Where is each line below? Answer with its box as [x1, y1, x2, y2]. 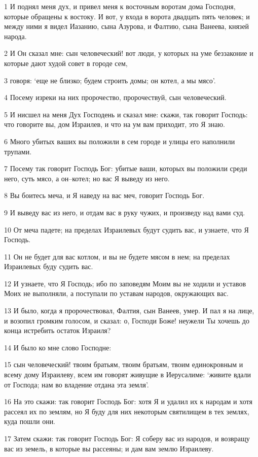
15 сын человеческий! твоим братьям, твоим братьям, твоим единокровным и [4, 359, 243, 370]
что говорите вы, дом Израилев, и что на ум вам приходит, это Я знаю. [4, 119, 225, 129]
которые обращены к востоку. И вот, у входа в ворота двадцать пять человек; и [4, 11, 250, 21]
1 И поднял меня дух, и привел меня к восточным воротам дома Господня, [4, 1, 236, 11]
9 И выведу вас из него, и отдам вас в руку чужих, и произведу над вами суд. [4, 207, 245, 217]
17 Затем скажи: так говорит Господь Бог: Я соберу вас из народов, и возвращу [4, 433, 250, 443]
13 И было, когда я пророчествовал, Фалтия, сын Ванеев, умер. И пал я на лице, [4, 305, 254, 316]
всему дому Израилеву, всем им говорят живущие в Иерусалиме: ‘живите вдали [4, 369, 251, 380]
